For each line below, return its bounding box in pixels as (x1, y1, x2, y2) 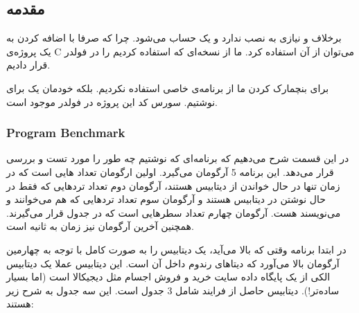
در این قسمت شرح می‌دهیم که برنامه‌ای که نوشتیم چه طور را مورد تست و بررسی (6, 151, 349, 166)
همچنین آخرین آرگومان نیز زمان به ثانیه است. (6, 219, 194, 233)
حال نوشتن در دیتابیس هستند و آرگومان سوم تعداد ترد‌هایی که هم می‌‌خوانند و (6, 192, 326, 206)
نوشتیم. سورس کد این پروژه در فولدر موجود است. (6, 94, 218, 109)
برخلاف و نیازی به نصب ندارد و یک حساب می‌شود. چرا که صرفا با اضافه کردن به (6, 30, 342, 45)
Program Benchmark (6, 124, 125, 141)
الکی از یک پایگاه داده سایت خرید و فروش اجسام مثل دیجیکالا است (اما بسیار (6, 269, 331, 284)
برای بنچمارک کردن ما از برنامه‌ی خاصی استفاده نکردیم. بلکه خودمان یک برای (6, 80, 329, 95)
